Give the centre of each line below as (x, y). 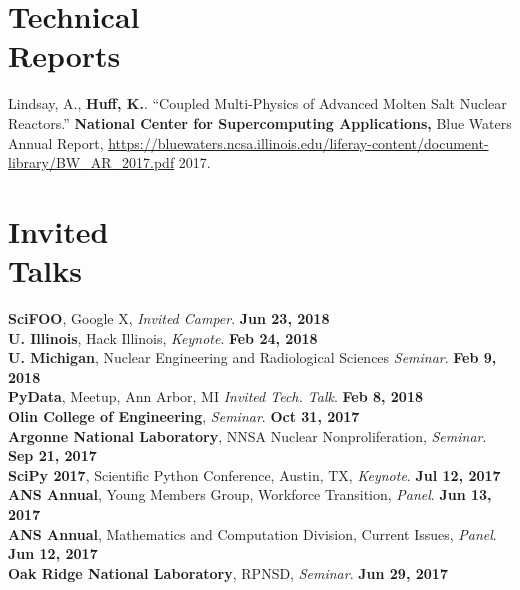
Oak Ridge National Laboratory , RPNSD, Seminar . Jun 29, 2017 (228, 572)
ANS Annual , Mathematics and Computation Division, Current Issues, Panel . (252, 533)
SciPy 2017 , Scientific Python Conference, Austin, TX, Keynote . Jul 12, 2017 (254, 474)
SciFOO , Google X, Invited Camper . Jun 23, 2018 (169, 318)
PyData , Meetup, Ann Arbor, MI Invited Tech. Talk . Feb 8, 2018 (216, 396)
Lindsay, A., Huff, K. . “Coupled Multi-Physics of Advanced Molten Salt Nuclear (257, 103)
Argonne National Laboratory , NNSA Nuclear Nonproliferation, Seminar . (247, 435)
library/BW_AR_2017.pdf (91, 162)
